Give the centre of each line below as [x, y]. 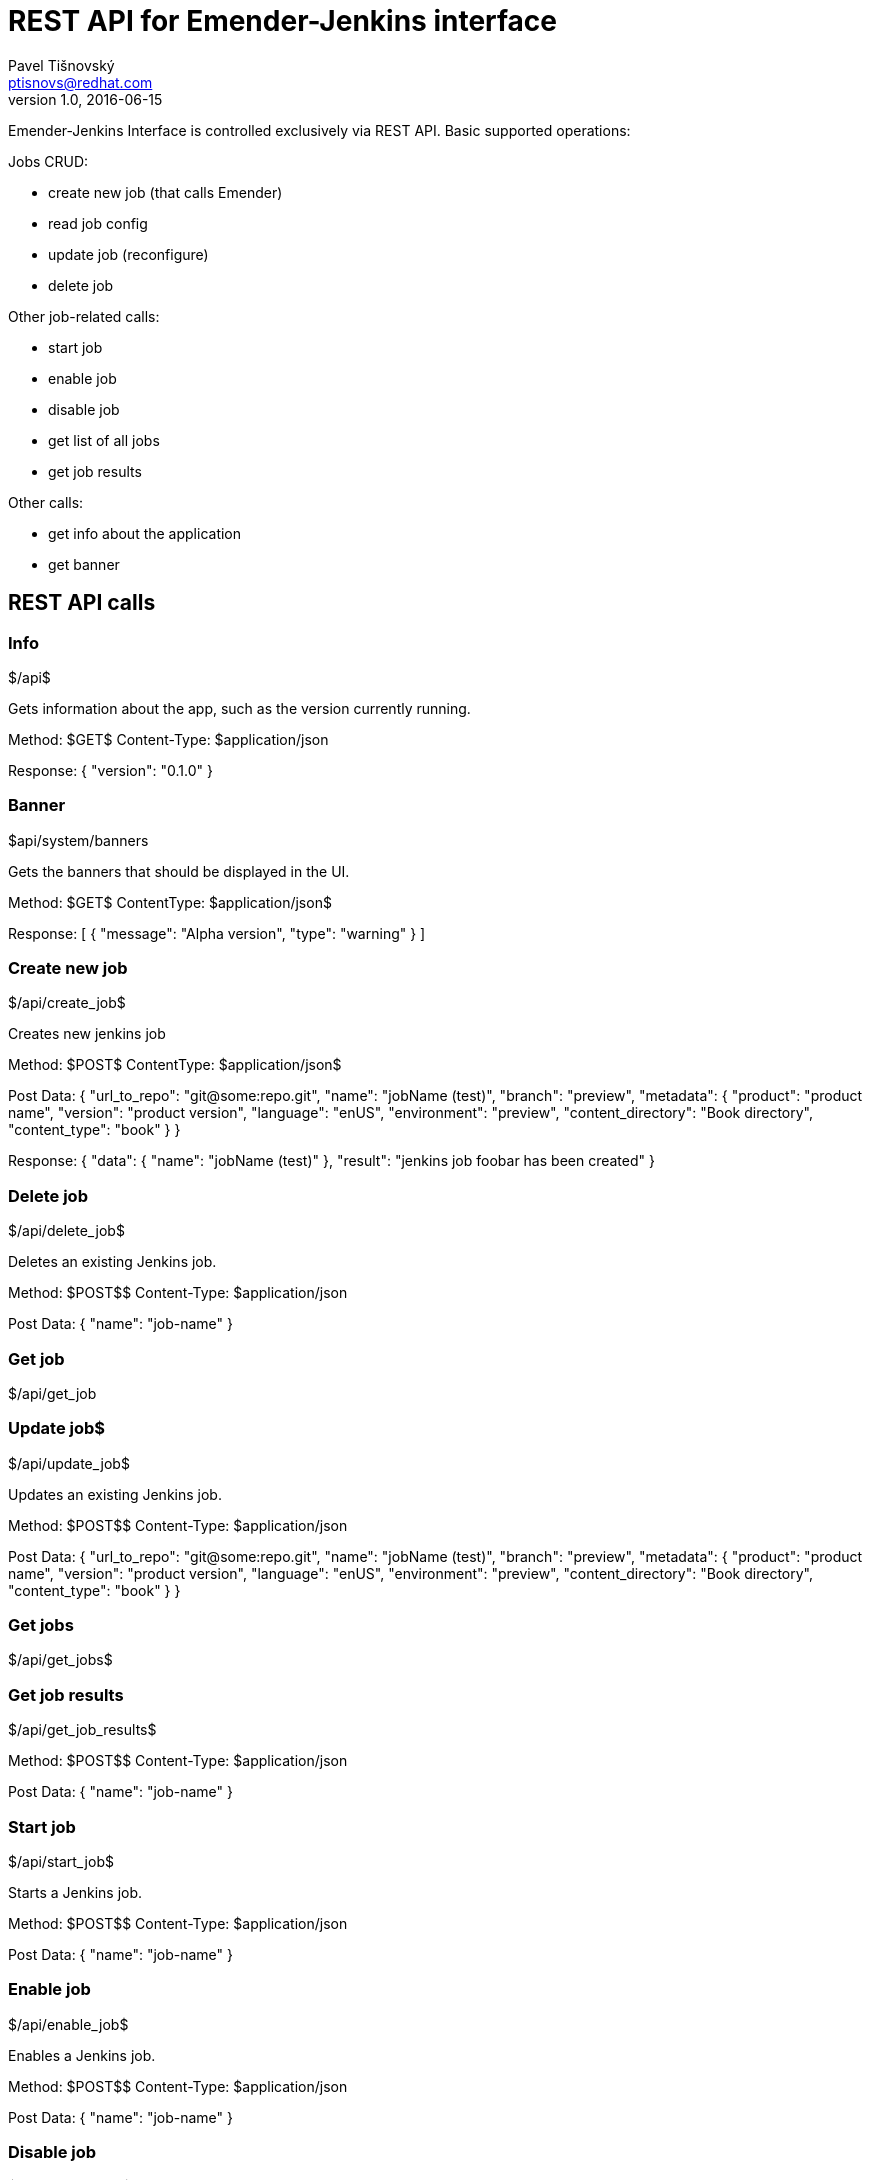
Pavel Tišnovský [61, 65]
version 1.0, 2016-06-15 [85, 99]
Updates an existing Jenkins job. [115, 1494]
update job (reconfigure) [128, 254]
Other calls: [46, 502]
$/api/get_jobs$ [60, 1660]
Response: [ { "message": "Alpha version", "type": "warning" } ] [217, 933]
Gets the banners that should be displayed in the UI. [179, 871]
